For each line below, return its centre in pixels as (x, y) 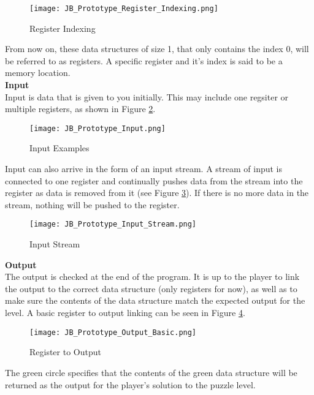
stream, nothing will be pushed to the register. (92, 204)
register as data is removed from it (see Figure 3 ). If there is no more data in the (157, 193)
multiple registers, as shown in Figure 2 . (80, 109)
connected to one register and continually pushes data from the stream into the (154, 180)
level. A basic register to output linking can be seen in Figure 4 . (125, 313)
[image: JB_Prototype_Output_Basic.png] (113, 332)
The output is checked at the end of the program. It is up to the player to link (152, 276)
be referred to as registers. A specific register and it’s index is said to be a (144, 60)
